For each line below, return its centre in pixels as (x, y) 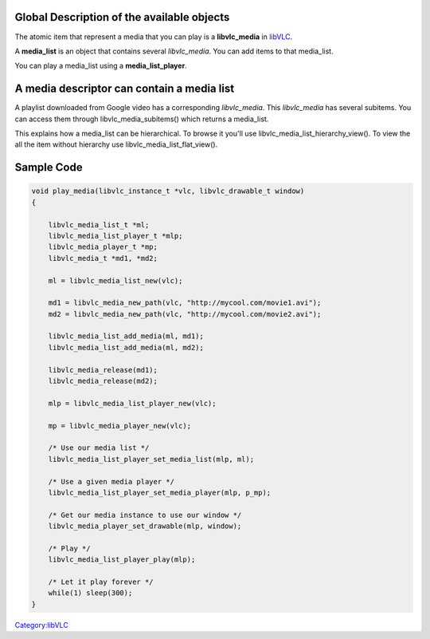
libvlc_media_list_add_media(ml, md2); (126, 347)
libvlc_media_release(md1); (103, 370)
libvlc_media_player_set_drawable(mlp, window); (145, 526)
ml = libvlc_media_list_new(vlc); (115, 280)
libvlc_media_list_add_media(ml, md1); (126, 336)
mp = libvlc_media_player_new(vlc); (119, 426)
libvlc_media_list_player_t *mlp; (115, 236)
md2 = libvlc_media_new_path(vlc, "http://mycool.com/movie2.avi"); (185, 314)
